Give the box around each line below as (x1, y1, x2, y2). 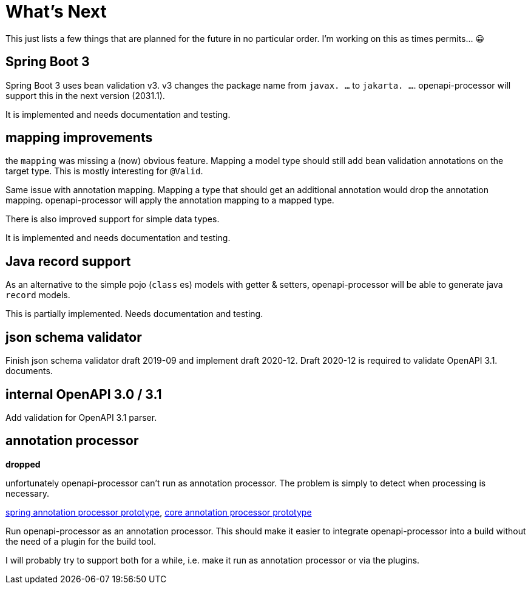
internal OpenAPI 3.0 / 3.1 (5, 386, 162, 402)
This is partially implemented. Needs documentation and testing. (5, 308, 263, 319)
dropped (5, 458, 41, 469)
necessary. (5, 488, 50, 499)
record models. (5, 290, 70, 301)
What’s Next (5, 1, 107, 22)
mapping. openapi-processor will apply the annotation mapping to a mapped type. (5, 195, 334, 206)
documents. (5, 366, 53, 376)
